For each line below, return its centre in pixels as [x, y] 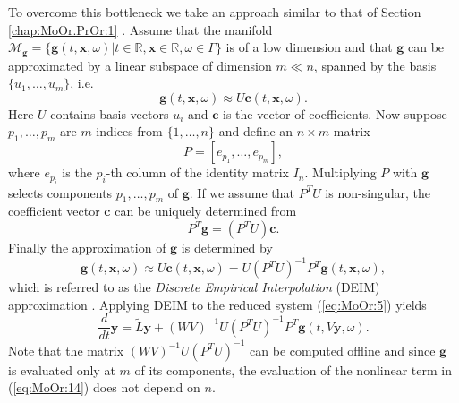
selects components [60, 192]
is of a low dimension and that [309, 47]
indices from [129, 131]
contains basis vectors [110, 113]
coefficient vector [54, 211]
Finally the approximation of [87, 248]
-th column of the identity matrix [197, 172]
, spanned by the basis [375, 65]
